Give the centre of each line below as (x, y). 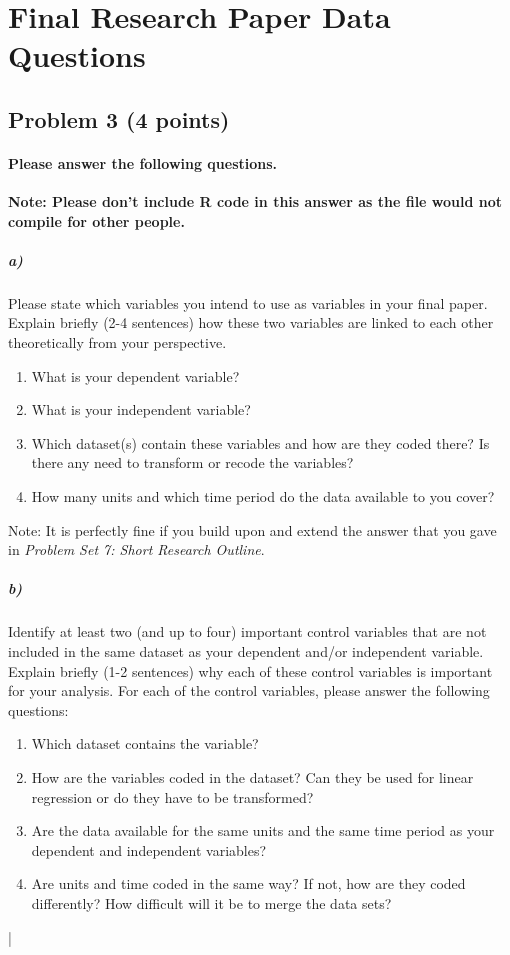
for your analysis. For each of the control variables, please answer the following (249, 690)
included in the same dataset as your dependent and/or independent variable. (246, 650)
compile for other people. (96, 220)
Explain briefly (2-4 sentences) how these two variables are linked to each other (251, 322)
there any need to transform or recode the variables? (192, 462)
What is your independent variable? (141, 409)
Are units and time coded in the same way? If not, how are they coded (248, 883)
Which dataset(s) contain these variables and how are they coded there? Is (260, 442)
